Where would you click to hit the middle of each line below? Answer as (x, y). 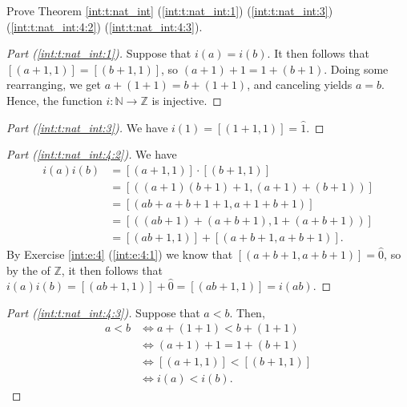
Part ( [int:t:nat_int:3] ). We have (87, 127)
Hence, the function (54, 100)
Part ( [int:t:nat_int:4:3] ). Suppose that (103, 312)
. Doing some (356, 69)
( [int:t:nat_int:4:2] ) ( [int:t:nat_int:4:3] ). (105, 26)
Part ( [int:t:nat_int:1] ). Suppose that (99, 53)
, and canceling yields (300, 85)
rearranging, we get (54, 85)
